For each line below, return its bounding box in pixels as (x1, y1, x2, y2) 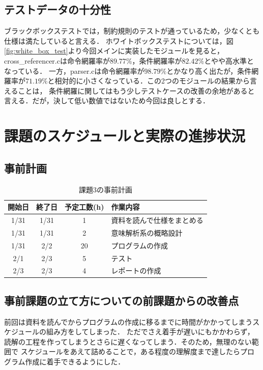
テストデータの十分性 (4, 2, 111, 17)
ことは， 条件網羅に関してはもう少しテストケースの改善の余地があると (18, 85, 255, 96)
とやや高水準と (204, 55, 254, 66)
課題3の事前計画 (78, 184, 132, 194)
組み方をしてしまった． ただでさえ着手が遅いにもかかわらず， (46, 326, 254, 337)
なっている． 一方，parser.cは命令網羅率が (4, 65, 144, 76)
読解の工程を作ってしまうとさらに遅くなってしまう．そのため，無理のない (4, 336, 252, 347)
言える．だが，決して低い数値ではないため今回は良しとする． (4, 95, 210, 106)
